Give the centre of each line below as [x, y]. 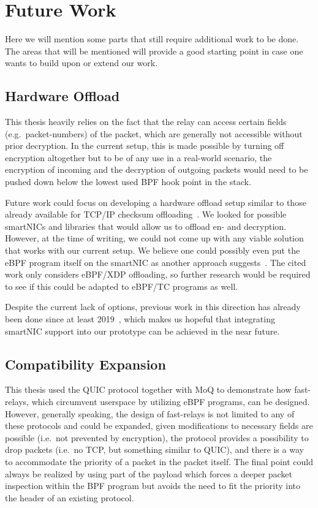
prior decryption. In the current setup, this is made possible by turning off [145, 146]
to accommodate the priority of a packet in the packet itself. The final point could [159, 461]
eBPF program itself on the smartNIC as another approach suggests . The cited [156, 262]
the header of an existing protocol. [70, 497]
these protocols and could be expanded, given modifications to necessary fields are [159, 426]
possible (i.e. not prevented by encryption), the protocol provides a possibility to [157, 437]
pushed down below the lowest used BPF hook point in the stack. [128, 182]
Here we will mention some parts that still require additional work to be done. [152, 39]
